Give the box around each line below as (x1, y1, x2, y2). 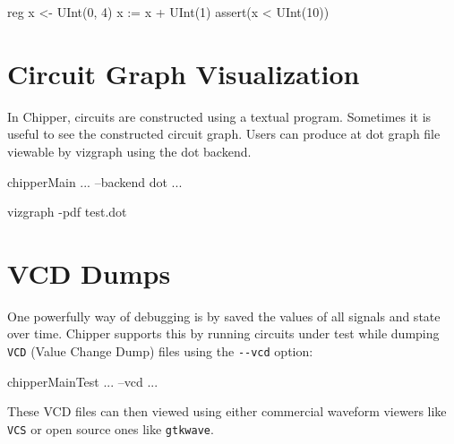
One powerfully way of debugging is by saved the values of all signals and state (7, 306, 441, 325)
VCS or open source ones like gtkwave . (7, 419, 214, 438)
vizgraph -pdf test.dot (7, 202, 127, 221)
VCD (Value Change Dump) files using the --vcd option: (7, 342, 313, 360)
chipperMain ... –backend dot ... (7, 172, 183, 191)
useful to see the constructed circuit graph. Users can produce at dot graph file (7, 124, 441, 143)
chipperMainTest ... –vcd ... (7, 371, 158, 390)
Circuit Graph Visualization (7, 55, 360, 91)
